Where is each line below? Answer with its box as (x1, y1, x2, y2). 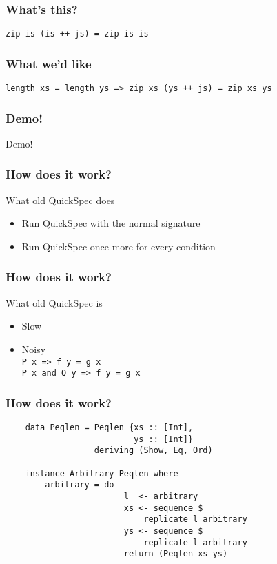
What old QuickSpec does (6, 192, 115, 207)
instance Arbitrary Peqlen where (25, 468, 178, 479)
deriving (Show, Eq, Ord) (94, 445, 213, 456)
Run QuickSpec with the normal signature (21, 216, 201, 230)
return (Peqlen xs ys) (123, 549, 228, 559)
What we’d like (6, 54, 92, 72)
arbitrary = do (45, 480, 114, 490)
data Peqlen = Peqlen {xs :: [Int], (25, 423, 194, 433)
